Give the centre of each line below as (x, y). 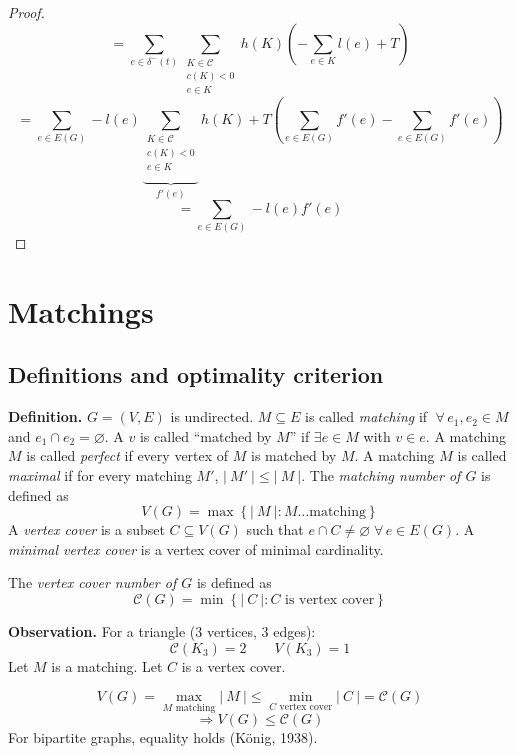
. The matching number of (381, 474)
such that (275, 529)
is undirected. (212, 416)
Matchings (81, 310)
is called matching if (366, 416)
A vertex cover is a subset (86, 529)
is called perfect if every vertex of (127, 455)
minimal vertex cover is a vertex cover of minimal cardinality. (196, 548)
